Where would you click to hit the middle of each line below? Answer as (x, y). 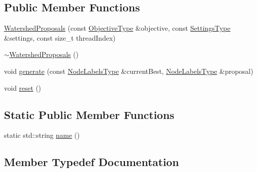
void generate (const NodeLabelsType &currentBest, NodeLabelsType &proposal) (129, 71)
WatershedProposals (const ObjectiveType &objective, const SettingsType (117, 28)
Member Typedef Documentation (92, 162)
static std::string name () (42, 135)
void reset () (23, 87)
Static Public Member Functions (89, 114)
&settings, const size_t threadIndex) (60, 37)
